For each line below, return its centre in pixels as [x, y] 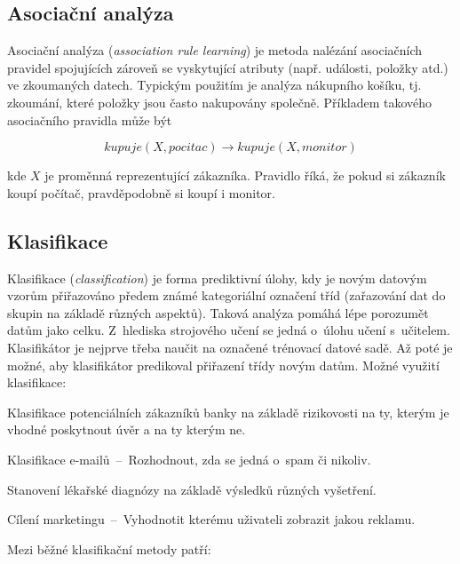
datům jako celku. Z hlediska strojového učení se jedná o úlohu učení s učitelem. [229, 330]
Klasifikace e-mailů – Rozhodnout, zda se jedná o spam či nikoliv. [189, 459]
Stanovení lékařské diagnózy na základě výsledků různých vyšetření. [192, 489]
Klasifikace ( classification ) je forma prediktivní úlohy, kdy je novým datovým [217, 278]
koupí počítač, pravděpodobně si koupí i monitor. [141, 192]
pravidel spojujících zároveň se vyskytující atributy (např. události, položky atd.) [228, 67]
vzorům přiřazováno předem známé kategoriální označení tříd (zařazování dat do [226, 295]
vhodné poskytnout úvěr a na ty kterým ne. [127, 429]
